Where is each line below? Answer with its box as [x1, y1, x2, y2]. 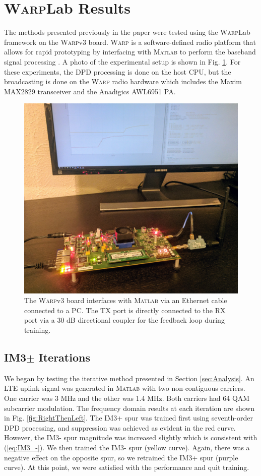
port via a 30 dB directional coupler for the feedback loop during [24, 315, 225, 325]
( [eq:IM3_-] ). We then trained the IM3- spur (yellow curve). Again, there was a [4, 442, 250, 452]
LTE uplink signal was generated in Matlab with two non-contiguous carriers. [4, 383, 245, 393]
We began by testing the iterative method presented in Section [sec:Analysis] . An [4, 373, 254, 383]
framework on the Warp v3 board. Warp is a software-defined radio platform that [4, 36, 256, 47]
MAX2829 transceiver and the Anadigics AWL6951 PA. [4, 86, 176, 96]
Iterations [38, 349, 90, 365]
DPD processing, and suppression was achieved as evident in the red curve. [4, 422, 236, 433]
